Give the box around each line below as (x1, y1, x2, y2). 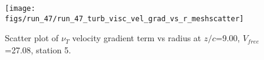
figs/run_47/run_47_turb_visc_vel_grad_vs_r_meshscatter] (5, 14, 244, 23)
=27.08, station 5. (5, 43, 71, 56)
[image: (5, 4, 36, 13)
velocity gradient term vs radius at (72, 32, 201, 44)
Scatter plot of (5, 32, 59, 44)
